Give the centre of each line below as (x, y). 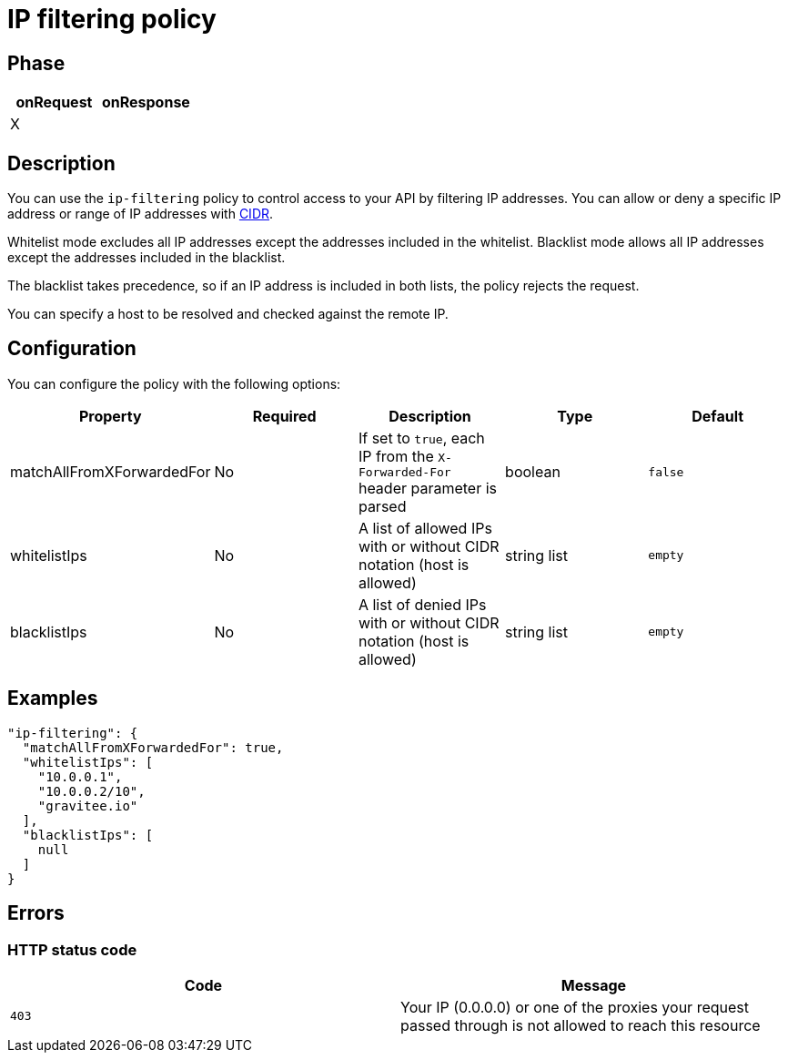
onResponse (146, 102)
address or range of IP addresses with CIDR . (141, 214)
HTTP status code (72, 949)
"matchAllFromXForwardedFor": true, (153, 747)
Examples (53, 698)
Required (284, 416)
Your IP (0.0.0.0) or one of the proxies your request (575, 1007)
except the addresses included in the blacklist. (146, 258)
